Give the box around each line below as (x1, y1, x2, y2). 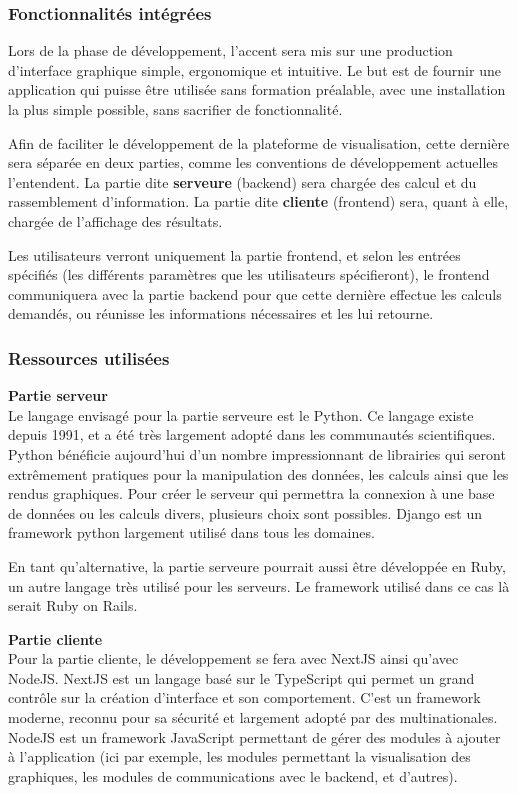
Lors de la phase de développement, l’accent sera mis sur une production (8, 40, 453, 61)
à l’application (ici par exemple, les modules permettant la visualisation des (8, 746, 471, 767)
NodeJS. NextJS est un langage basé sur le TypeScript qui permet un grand (8, 667, 475, 688)
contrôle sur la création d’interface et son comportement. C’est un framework (8, 687, 481, 708)
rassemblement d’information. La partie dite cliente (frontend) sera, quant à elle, (8, 191, 509, 212)
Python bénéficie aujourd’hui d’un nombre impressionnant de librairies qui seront (8, 443, 506, 464)
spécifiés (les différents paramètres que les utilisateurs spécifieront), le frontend (8, 264, 490, 285)
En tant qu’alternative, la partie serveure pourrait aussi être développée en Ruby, (8, 555, 506, 576)
